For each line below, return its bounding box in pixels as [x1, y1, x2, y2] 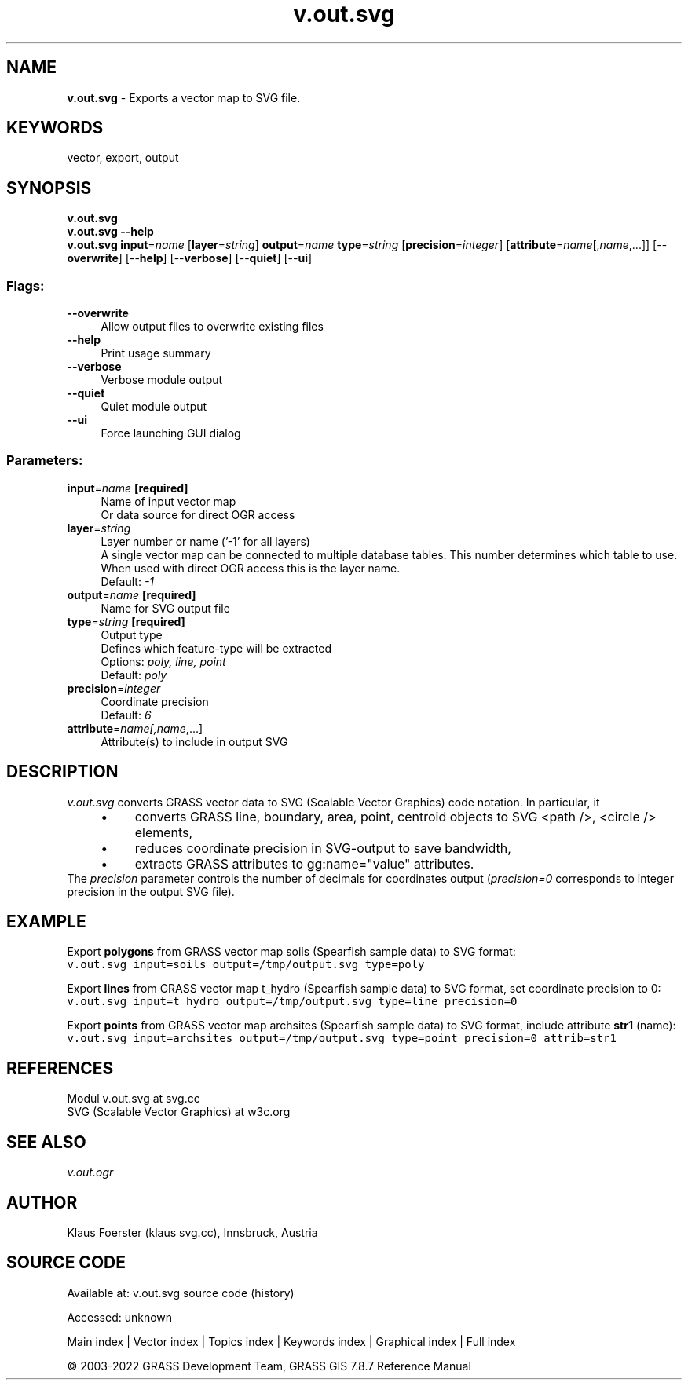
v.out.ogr [67, 1165, 114, 1179]
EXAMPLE [6, 912, 86, 932]
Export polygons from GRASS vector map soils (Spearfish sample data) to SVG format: [67, 945, 516, 959]
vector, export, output [67, 151, 179, 165]
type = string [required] [67, 614, 185, 628]
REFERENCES [6, 1058, 114, 1078]
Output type [101, 627, 163, 642]
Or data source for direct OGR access [101, 507, 295, 521]
